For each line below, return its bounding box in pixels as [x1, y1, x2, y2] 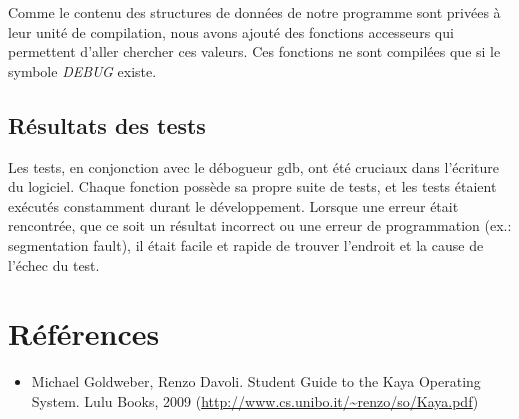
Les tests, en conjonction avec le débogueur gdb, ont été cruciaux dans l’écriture [8, 156, 500, 177]
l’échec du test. [8, 254, 100, 275]
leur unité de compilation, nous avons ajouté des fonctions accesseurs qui [8, 21, 454, 42]
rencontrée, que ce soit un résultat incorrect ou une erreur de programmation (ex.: [8, 215, 512, 236]
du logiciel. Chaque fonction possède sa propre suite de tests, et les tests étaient [8, 176, 497, 197]
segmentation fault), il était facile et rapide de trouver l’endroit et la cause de [8, 234, 484, 255]
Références [8, 313, 160, 354]
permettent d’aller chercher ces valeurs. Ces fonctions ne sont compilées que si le [8, 41, 501, 62]
